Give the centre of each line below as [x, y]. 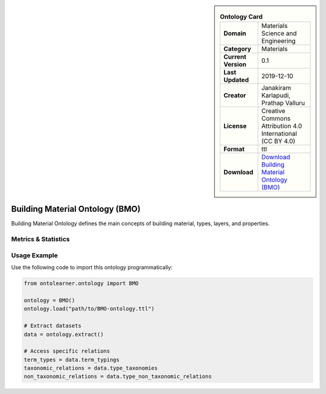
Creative [273, 111]
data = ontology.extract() [64, 334]
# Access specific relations [67, 351]
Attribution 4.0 [282, 126]
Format [234, 149]
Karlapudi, [276, 96]
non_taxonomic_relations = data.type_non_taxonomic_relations [118, 376]
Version [235, 65]
